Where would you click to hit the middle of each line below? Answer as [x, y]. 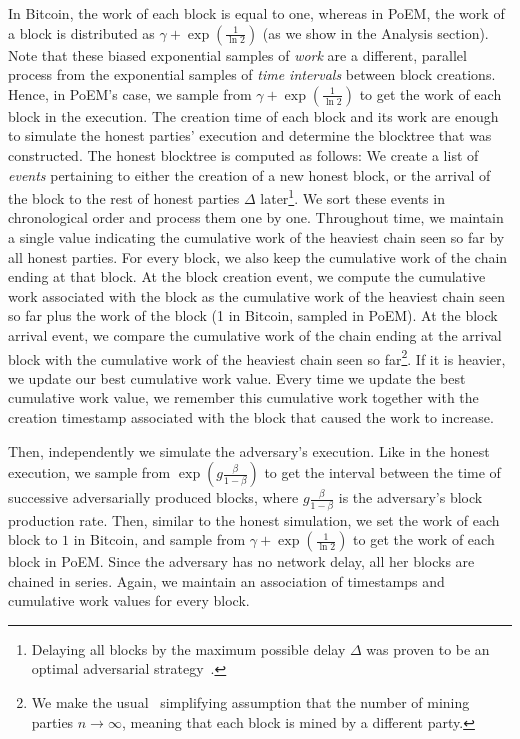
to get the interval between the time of [382, 472]
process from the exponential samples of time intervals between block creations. [252, 74]
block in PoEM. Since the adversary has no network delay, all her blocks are [241, 561]
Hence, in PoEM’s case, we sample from [130, 93]
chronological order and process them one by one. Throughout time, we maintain [256, 217]
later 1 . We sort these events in [352, 196]
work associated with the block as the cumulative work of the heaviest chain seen [257, 295]
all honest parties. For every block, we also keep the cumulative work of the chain [258, 256]
